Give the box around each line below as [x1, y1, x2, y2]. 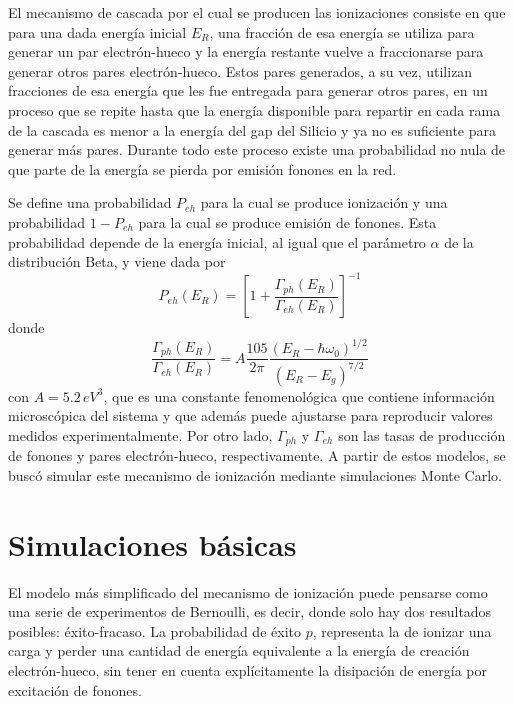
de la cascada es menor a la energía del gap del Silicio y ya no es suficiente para [8, 119, 497, 140]
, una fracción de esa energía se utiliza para [209, 21, 475, 42]
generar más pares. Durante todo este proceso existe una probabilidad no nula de [8, 139, 506, 160]
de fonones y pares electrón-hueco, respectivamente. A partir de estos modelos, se [8, 445, 506, 466]
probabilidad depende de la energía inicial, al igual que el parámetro [8, 231, 426, 252]
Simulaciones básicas [8, 523, 297, 564]
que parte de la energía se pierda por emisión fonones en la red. [8, 158, 397, 179]
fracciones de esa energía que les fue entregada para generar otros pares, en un [8, 80, 488, 101]
